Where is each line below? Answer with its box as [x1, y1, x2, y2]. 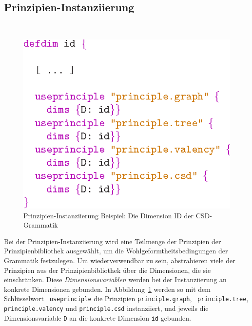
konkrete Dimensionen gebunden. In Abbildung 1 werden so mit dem [4, 284, 211, 294]
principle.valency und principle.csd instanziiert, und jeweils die [4, 303, 209, 313]
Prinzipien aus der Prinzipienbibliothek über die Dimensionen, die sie [4, 265, 211, 275]
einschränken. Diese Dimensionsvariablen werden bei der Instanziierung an [4, 274, 227, 285]
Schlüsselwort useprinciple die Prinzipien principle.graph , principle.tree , [4, 293, 249, 304]
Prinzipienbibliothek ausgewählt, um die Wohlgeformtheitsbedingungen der [4, 246, 228, 256]
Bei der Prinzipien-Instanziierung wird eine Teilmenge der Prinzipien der [4, 236, 221, 246]
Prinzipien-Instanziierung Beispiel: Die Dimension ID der [23, 210, 194, 220]
